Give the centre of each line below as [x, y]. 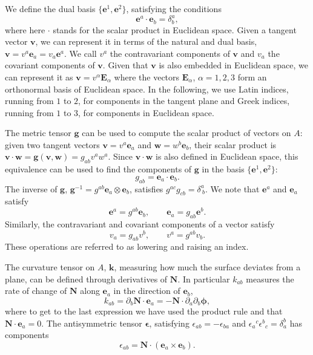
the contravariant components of [170, 53]
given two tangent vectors [52, 144]
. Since [120, 156]
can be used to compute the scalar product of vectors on [186, 133]
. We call [81, 53]
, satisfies [146, 188]
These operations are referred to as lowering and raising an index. [127, 246]
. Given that [125, 65]
